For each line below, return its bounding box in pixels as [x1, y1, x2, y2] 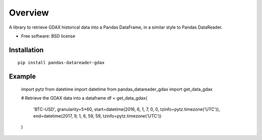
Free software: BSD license [21, 33, 75, 39]
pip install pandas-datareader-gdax [17, 60, 105, 66]
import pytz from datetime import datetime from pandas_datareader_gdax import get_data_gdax [21, 86, 213, 92]
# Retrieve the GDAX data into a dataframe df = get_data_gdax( [21, 95, 147, 101]
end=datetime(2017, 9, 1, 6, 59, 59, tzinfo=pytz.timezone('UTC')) [33, 113, 162, 119]
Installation [9, 46, 44, 54]
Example [9, 72, 36, 81]
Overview [9, 7, 49, 18]
